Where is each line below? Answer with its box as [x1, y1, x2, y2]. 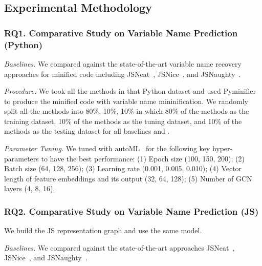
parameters [4, 153, 39, 163]
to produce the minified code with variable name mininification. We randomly [4, 95, 248, 106]
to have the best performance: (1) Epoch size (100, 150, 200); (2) [41, 153, 245, 163]
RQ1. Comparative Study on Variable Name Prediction [4, 26, 238, 39]
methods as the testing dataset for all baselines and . [4, 126, 170, 136]
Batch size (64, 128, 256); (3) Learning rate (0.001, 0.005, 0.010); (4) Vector [4, 163, 242, 174]
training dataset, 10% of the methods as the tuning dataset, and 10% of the [4, 115, 242, 126]
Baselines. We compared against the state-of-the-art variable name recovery [4, 58, 242, 69]
